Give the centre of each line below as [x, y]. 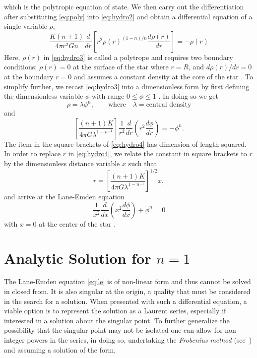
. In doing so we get [189, 96]
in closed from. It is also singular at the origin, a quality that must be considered [127, 291]
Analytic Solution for [78, 258]
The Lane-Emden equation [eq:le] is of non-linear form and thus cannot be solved [128, 281]
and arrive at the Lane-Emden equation [64, 197]
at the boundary [29, 76]
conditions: [21, 67]
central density [169, 105]
